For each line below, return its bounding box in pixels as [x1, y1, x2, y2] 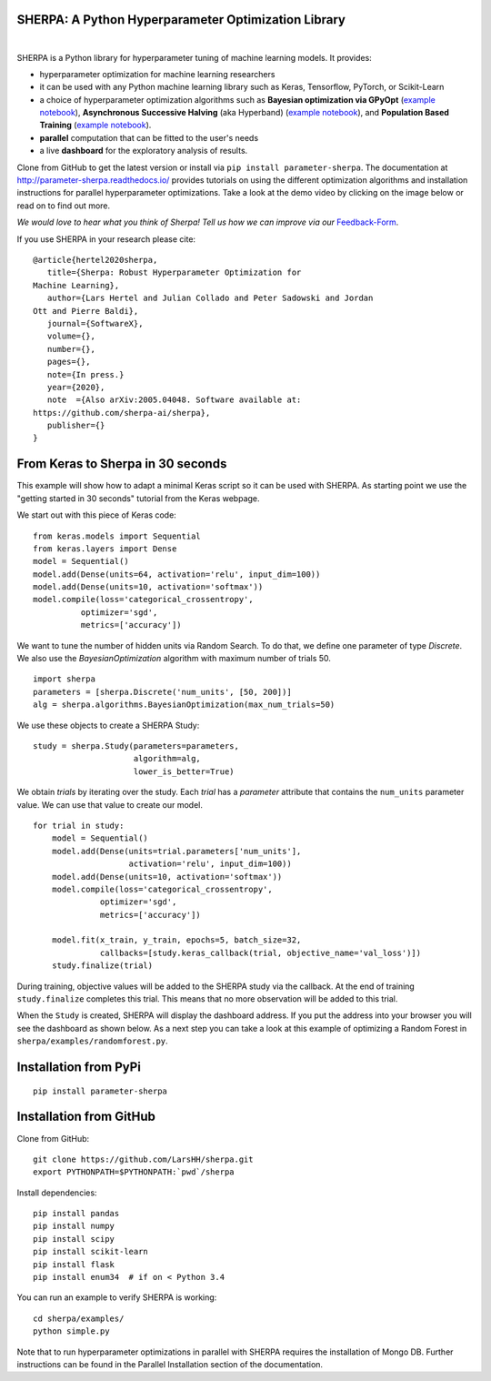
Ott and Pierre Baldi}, [33, 306, 139, 316]
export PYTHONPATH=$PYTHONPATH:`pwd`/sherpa [33, 1167, 235, 1177]
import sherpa [33, 674, 95, 684]
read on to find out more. [16, 200, 111, 211]
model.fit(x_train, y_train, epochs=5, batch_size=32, [51, 935, 302, 945]
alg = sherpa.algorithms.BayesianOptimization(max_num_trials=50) [33, 700, 336, 710]
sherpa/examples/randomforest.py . [16, 1035, 168, 1046]
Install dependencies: [16, 1187, 97, 1198]
